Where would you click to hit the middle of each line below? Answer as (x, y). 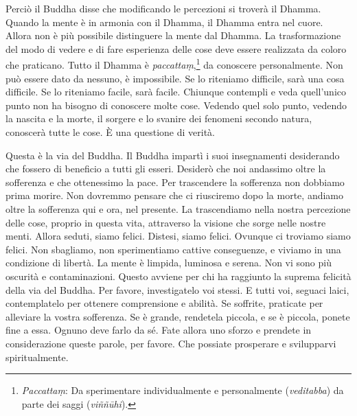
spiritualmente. (37, 357)
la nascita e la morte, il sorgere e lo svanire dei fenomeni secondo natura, (159, 118)
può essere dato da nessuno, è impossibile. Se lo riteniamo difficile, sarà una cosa (175, 78)
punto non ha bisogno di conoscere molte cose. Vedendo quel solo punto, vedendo (176, 105)
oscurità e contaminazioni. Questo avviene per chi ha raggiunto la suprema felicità (178, 276)
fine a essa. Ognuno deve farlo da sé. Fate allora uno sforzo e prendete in (159, 330)
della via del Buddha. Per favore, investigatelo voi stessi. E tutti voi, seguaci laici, (177, 289)
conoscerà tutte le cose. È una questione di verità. (110, 132)
